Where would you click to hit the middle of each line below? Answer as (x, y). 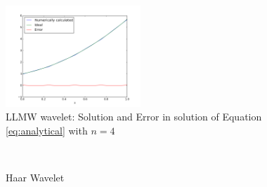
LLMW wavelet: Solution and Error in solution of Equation (134, 117)
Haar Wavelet (35, 178)
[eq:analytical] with (47, 130)
